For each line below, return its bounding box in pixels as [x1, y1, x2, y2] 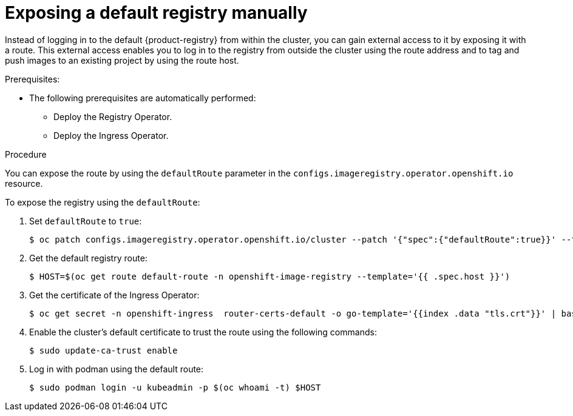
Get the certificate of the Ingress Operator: [29, 289, 200, 300]
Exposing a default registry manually [5, 2, 308, 23]
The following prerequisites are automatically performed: [29, 92, 256, 103]
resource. [5, 178, 43, 189]
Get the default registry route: [29, 252, 147, 263]
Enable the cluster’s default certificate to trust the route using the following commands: [29, 326, 377, 337]
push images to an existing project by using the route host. [5, 55, 239, 65]
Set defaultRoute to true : [29, 215, 142, 226]
